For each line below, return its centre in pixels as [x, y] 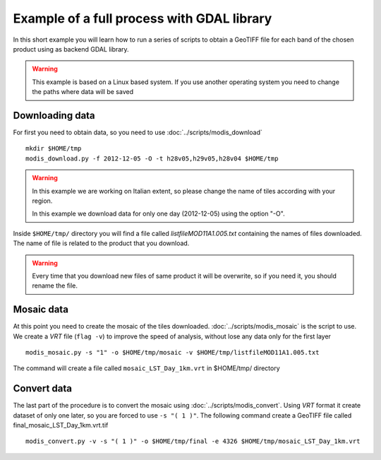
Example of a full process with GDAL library [143, 18]
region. [42, 201]
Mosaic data [41, 310]
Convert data [42, 389]
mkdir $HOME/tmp [54, 149]
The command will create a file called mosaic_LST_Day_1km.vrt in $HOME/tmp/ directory [146, 368]
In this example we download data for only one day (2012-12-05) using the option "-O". [158, 214]
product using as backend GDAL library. [71, 49]
